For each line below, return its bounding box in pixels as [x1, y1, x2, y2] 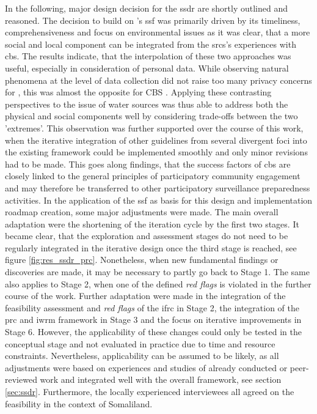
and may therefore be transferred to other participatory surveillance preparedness [5, 181, 310, 194]
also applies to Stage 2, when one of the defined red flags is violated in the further [5, 277, 312, 290]
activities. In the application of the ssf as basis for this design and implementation [5, 193, 313, 206]
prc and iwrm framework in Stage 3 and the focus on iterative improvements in [5, 313, 302, 326]
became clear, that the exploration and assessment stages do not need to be [5, 229, 288, 242]
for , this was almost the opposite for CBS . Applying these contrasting [5, 86, 272, 98]
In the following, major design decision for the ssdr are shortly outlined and [5, 2, 288, 14]
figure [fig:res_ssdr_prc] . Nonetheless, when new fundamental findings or [5, 253, 279, 266]
